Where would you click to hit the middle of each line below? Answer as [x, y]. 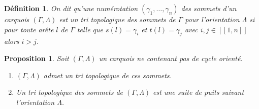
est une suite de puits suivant [199, 92]
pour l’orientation [212, 19]
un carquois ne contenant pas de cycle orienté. [171, 58]
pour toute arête [29, 29]
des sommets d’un [209, 8]
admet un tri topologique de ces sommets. [107, 75]
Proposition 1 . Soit [37, 58]
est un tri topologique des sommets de [117, 19]
